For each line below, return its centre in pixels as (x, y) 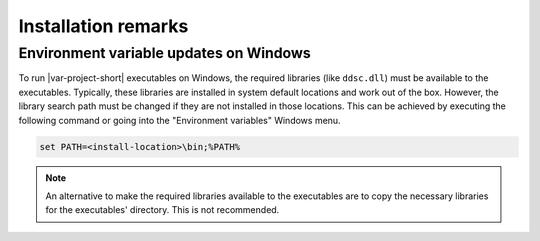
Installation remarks (103, 26)
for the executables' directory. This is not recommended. (162, 210)
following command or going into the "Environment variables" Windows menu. (179, 120)
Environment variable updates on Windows (165, 53)
